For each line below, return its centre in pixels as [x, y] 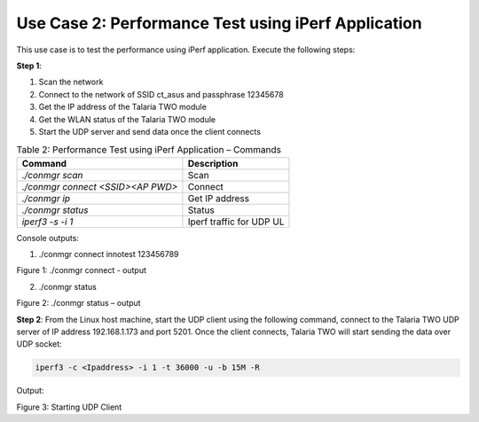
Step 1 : [29, 66]
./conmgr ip [46, 198]
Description [213, 163]
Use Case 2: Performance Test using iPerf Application [219, 23]
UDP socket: [39, 344]
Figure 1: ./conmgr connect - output [81, 270]
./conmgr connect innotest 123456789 [109, 254]
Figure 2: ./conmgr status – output [79, 303]
